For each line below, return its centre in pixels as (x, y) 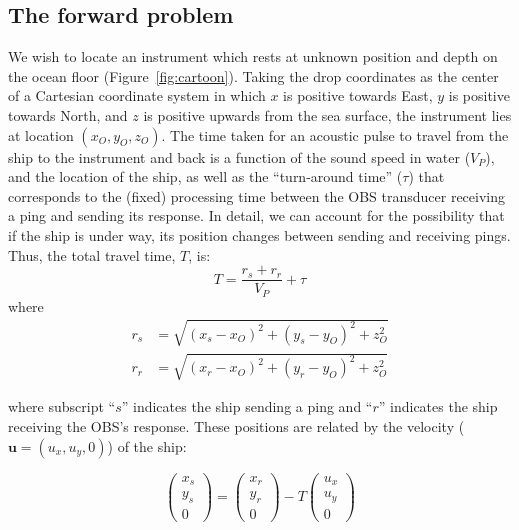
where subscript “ (62, 406)
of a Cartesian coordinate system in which (137, 95)
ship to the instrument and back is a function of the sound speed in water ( (239, 156)
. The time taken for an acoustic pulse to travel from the (335, 134)
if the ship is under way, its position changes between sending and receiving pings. (259, 234)
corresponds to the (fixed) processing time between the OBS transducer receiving (257, 195)
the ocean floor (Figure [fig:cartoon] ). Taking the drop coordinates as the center (253, 75)
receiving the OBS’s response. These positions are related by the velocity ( (236, 426)
